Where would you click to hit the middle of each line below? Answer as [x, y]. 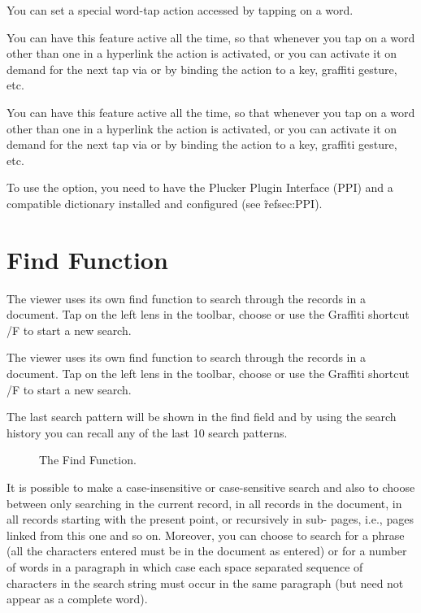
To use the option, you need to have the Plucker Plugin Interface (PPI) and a [200, 187]
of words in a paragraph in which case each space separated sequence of [185, 566]
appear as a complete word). [77, 599]
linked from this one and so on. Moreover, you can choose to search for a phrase [206, 535]
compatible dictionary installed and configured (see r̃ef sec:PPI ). [165, 203]
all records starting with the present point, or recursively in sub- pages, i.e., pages [210, 519]
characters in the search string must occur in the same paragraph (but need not [205, 583]
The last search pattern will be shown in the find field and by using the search [202, 417]
